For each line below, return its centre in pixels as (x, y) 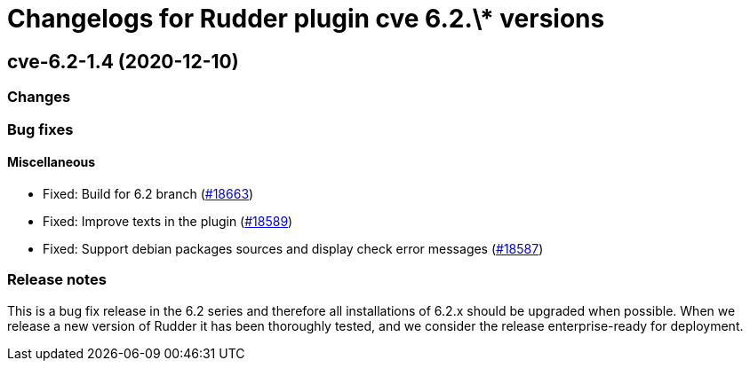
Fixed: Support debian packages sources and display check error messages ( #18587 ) (293, 248)
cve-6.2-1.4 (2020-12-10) (123, 61)
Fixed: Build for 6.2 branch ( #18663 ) (148, 193)
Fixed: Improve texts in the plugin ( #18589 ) (168, 221)
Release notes (57, 280)
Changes (39, 97)
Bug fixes (40, 129)
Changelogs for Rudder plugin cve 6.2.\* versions (306, 19)
